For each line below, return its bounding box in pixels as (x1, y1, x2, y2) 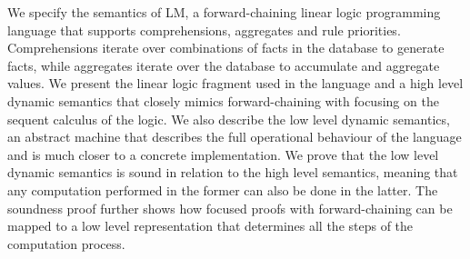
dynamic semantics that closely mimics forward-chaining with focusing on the (7, 91, 439, 110)
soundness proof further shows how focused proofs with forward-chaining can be (7, 198, 453, 217)
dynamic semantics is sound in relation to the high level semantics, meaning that (7, 163, 458, 182)
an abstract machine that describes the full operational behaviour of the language (7, 127, 462, 146)
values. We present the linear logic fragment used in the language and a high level (7, 74, 464, 93)
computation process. (7, 234, 125, 253)
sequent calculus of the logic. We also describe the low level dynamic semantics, (7, 109, 450, 128)
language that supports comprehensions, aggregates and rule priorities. (7, 20, 401, 39)
